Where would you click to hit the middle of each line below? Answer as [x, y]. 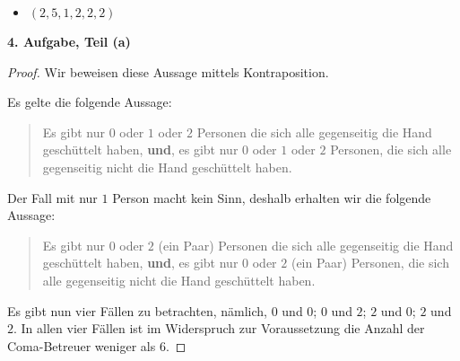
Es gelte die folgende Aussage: [90, 102]
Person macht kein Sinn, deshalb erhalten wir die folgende [272, 197]
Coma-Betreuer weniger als [82, 345]
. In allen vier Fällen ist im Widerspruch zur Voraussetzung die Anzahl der [219, 328]
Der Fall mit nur [52, 197]
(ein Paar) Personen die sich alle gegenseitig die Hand [306, 245]
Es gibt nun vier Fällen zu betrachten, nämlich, [137, 310]
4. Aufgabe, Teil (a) [69, 41]
